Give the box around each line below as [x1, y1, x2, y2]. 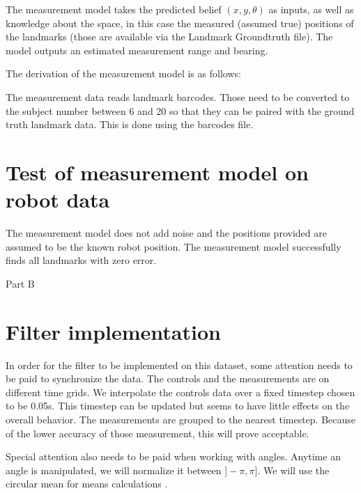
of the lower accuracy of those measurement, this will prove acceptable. [6, 425, 309, 440]
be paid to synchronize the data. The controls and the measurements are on [6, 371, 330, 386]
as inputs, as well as [268, 2, 354, 16]
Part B [6, 276, 35, 290]
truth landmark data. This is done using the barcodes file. [6, 117, 254, 132]
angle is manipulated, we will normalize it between [6, 462, 222, 477]
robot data [6, 185, 110, 214]
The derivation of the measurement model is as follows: [6, 66, 241, 81]
